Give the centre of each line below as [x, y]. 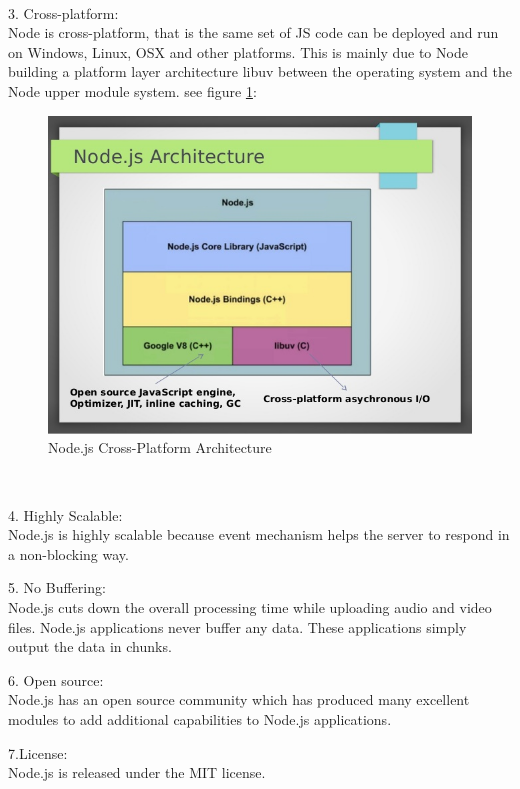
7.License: [38, 752]
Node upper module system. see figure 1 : [132, 90]
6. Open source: [56, 679]
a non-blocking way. [68, 553]
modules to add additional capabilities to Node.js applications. [200, 719]
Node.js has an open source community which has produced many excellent [239, 699]
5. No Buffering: [57, 587]
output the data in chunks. [90, 646]
